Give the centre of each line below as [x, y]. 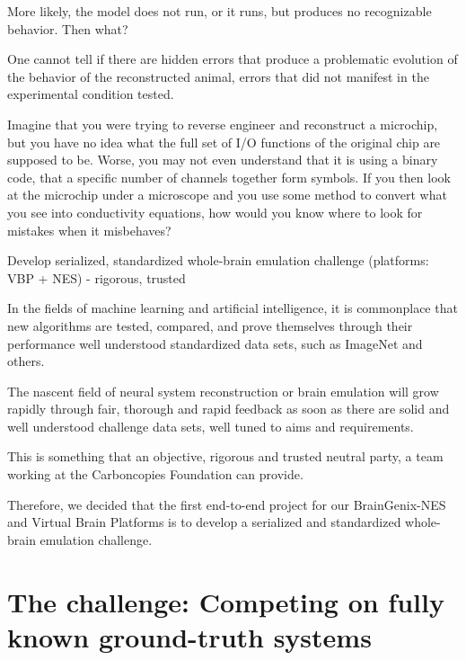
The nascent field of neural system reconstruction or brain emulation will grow [223, 391]
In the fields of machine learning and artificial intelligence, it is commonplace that [233, 308]
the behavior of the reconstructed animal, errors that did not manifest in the [218, 76]
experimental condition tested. [91, 94]
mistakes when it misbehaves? [89, 230]
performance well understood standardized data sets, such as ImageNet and [215, 343]
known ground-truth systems [189, 636]
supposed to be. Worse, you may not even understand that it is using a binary [223, 160]
